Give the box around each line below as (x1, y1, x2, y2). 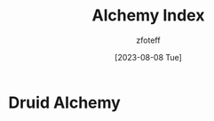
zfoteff (136, 35, 161, 45)
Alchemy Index (91, 5, 205, 26)
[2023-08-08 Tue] (114, 52, 183, 62)
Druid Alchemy (8, 93, 121, 112)
